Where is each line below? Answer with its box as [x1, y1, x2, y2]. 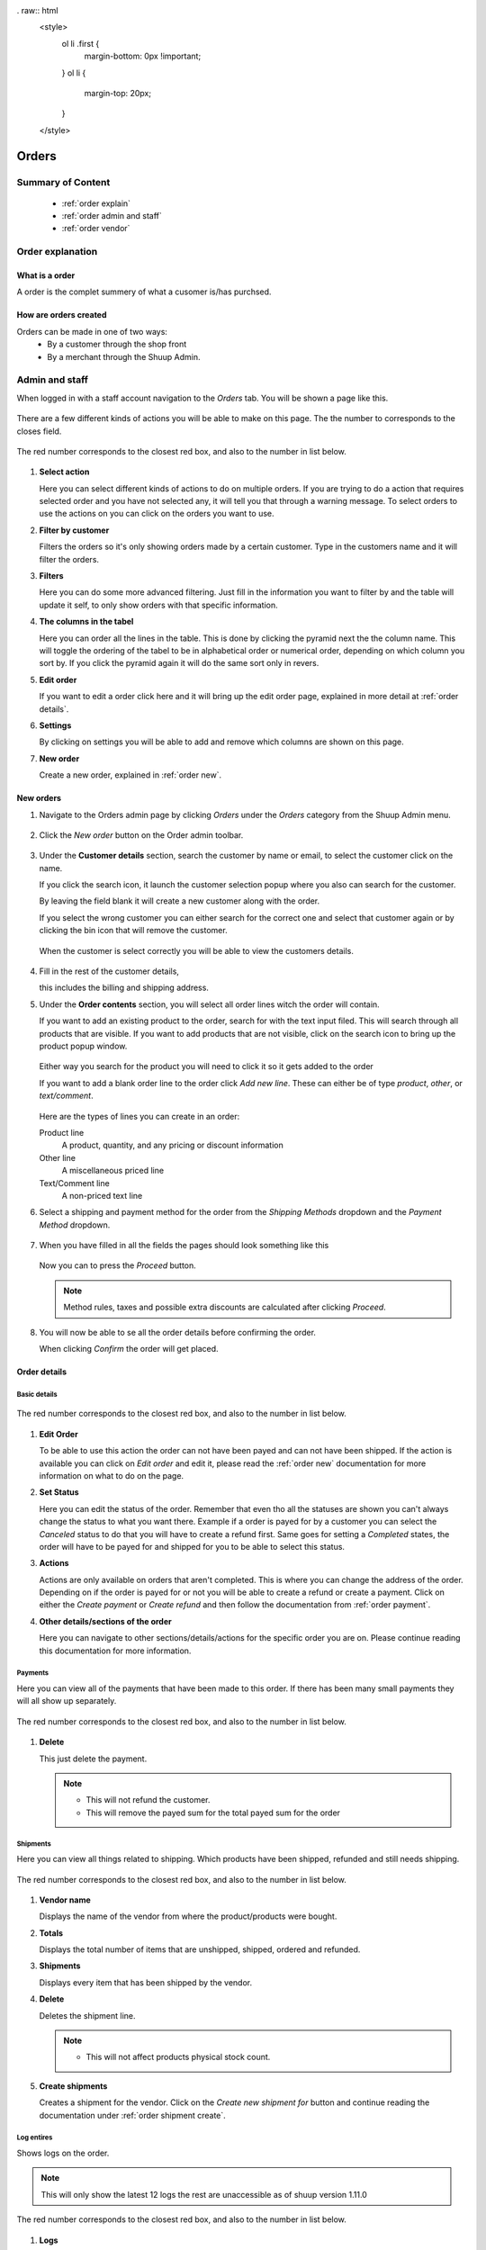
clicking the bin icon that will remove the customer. [39, 925, 229, 936]
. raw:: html [16, 5, 58, 15]
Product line [39, 1127, 85, 1138]
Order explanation [16, 246, 98, 258]
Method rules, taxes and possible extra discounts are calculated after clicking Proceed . [63, 1301, 386, 1313]
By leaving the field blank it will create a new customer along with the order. [39, 895, 320, 906]
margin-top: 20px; [84, 87, 152, 98]
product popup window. [39, 1040, 128, 1051]
